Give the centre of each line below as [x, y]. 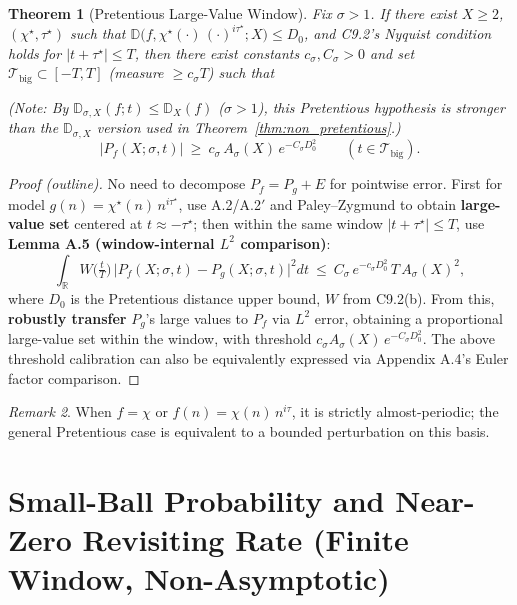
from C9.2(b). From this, [418, 298]
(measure [136, 72]
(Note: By [38, 106]
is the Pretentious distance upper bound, [195, 298]
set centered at [96, 223]
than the [33, 127]
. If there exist [413, 13]
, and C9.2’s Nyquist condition [397, 33]
